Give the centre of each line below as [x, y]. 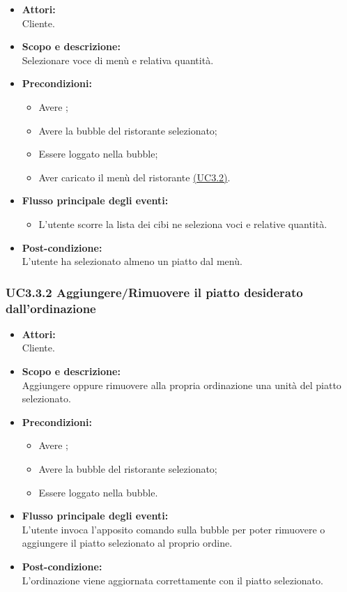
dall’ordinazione [51, 308]
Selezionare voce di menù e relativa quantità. [118, 60]
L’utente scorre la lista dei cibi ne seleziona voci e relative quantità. [183, 223]
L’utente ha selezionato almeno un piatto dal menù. [132, 261]
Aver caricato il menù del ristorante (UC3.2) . [134, 177]
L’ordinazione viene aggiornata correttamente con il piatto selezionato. [172, 580]
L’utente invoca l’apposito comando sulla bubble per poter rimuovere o [173, 529]
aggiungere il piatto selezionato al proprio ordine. [127, 543]
